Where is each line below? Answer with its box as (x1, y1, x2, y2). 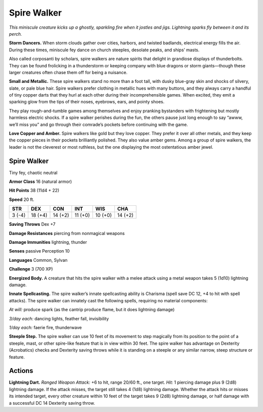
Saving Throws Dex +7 (9, 221, 56, 227)
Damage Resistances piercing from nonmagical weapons (9, 230, 125, 236)
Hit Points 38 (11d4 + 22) (9, 188, 59, 194)
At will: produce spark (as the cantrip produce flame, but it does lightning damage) (9, 307, 175, 313)
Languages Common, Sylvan (9, 257, 68, 263)
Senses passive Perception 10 (9, 248, 70, 254)
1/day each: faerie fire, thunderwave (9, 324, 82, 330)
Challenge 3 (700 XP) (9, 266, 53, 272)
